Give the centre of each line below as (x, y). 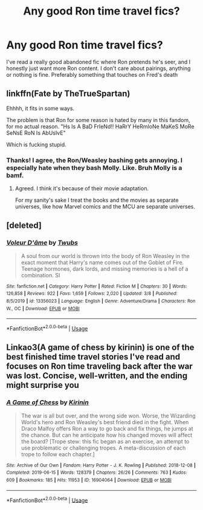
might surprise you (43, 385)
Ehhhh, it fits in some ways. (40, 108)
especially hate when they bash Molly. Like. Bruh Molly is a (94, 167)
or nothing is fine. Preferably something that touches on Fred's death (92, 74)
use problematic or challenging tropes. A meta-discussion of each (103, 448)
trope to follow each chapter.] (58, 454)
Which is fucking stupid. (36, 144)
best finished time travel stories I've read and (93, 357)
